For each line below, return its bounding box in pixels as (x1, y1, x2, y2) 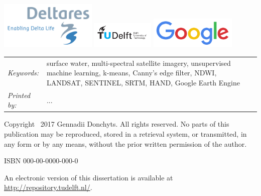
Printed (8, 89, 31, 100)
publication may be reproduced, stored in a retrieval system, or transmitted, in (4, 129, 247, 139)
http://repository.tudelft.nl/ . (4, 182, 92, 192)
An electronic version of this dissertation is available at (4, 172, 173, 182)
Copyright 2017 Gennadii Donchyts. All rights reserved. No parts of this (4, 119, 229, 129)
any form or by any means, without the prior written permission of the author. (4, 138, 247, 149)
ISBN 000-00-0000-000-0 (4, 155, 78, 166)
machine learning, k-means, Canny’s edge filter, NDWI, (46, 67, 217, 78)
